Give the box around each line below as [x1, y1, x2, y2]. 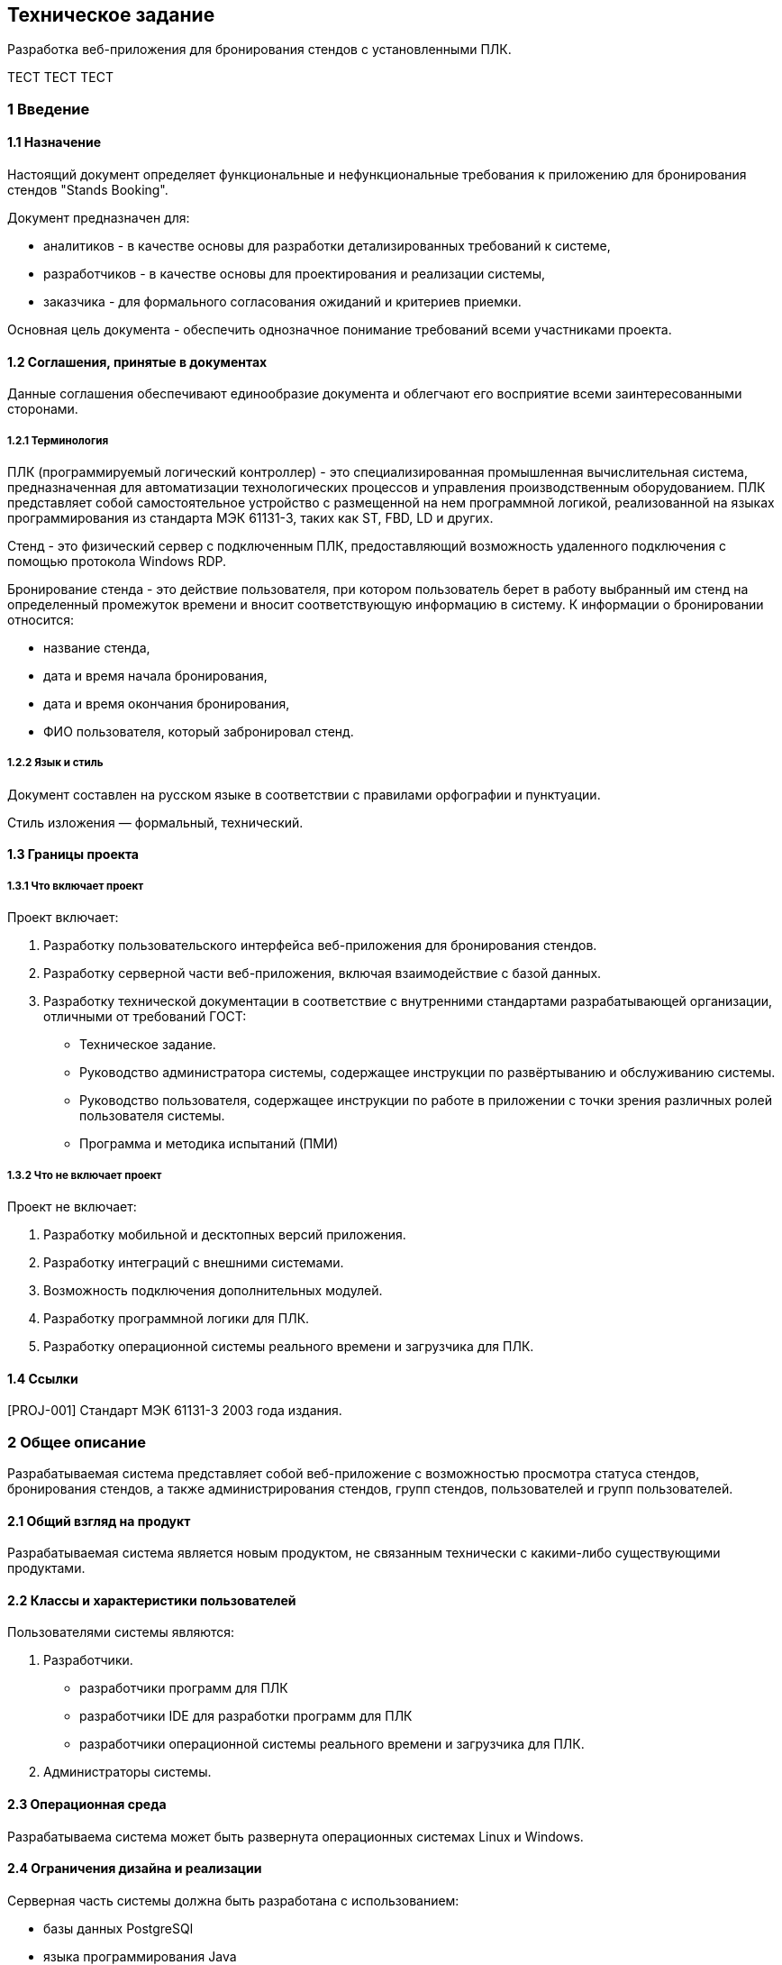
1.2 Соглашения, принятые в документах [7, 353, 268, 370]
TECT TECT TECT [7, 69, 114, 86]
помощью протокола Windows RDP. [7, 553, 227, 570]
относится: [7, 612, 75, 628]
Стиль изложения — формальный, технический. [7, 814, 304, 830]
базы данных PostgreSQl [43, 1920, 194, 1936]
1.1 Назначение [7, 134, 101, 151]
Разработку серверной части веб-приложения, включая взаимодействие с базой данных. [43, 965, 602, 982]
